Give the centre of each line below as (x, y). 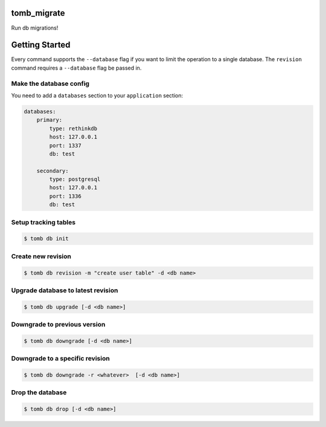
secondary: (53, 171)
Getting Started (41, 45)
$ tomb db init (46, 239)
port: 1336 (65, 196)
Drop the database (39, 393)
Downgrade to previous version (58, 325)
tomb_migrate (38, 13)
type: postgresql (75, 179)
